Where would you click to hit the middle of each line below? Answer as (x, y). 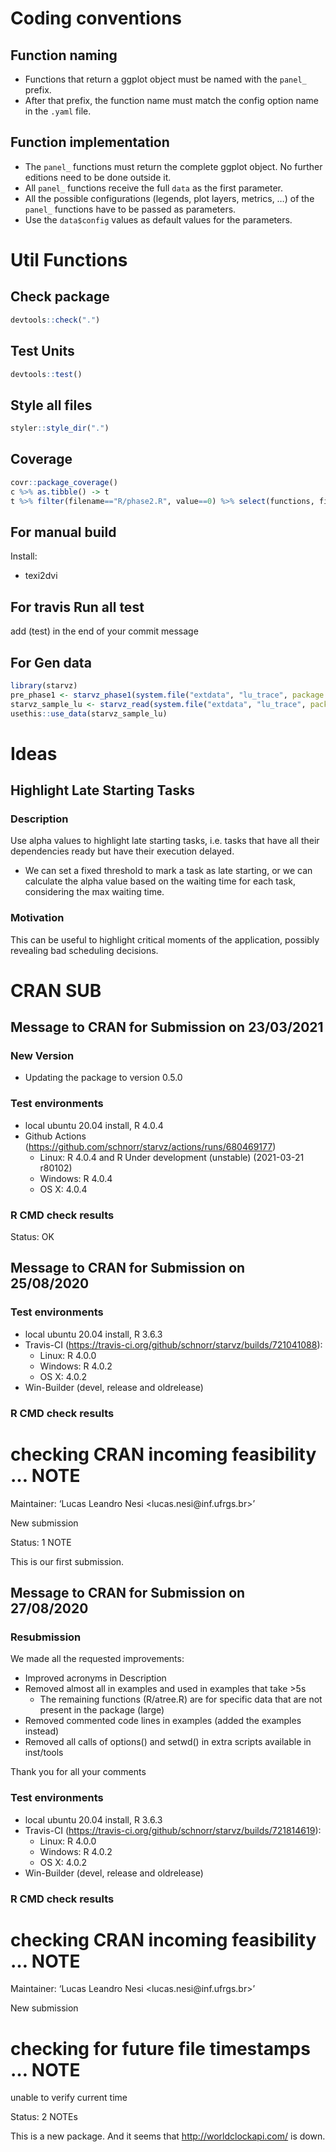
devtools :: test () (46, 374)
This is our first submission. (67, 1561)
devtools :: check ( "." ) (55, 320)
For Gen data (51, 662)
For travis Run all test (77, 607)
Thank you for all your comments (78, 1772)
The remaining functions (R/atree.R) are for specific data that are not (181, 1699)
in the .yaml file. (58, 111)
